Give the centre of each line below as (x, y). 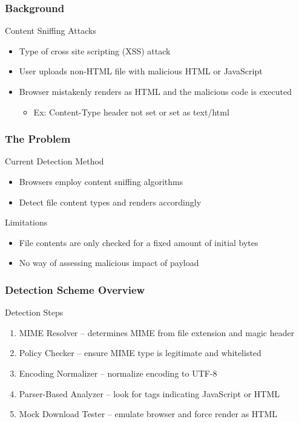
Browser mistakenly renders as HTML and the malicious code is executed (155, 91)
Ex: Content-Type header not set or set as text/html (131, 112)
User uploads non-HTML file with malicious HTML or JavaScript (141, 71)
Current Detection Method (54, 161)
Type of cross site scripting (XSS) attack (95, 50)
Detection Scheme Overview (75, 289)
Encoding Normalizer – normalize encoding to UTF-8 (118, 373)
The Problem (38, 139)
